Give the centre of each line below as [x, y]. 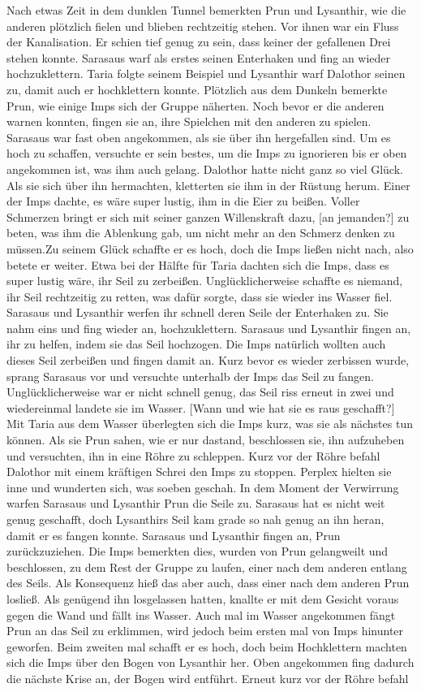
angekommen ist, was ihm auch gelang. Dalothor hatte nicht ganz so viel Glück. [205, 169]
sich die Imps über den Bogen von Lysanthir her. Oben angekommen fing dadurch [210, 662]
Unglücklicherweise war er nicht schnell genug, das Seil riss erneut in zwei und [200, 392]
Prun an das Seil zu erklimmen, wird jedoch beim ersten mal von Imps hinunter [205, 631]
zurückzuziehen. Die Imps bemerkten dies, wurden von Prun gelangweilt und [198, 551]
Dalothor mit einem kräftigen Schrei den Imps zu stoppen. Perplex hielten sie [199, 471]
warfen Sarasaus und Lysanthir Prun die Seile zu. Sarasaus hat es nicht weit [196, 503]
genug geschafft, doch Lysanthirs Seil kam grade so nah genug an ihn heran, [195, 519]
